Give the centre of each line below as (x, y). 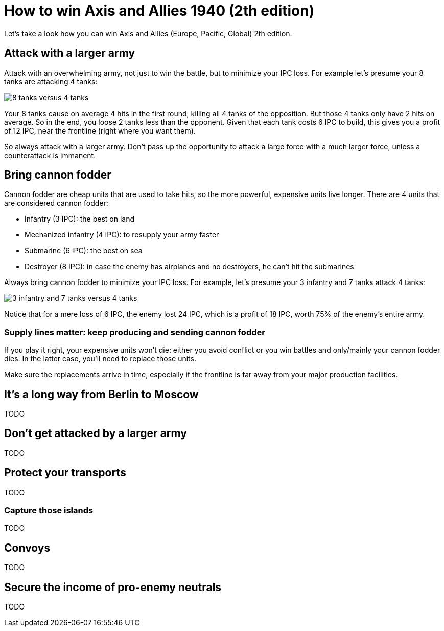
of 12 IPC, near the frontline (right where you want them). (100, 130)
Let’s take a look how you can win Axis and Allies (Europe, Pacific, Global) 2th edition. (148, 33)
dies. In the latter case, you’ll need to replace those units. (100, 359)
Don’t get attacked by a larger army (96, 433)
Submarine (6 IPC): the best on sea (84, 251)
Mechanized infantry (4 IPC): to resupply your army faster (122, 235)
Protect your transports (65, 473)
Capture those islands (49, 510)
